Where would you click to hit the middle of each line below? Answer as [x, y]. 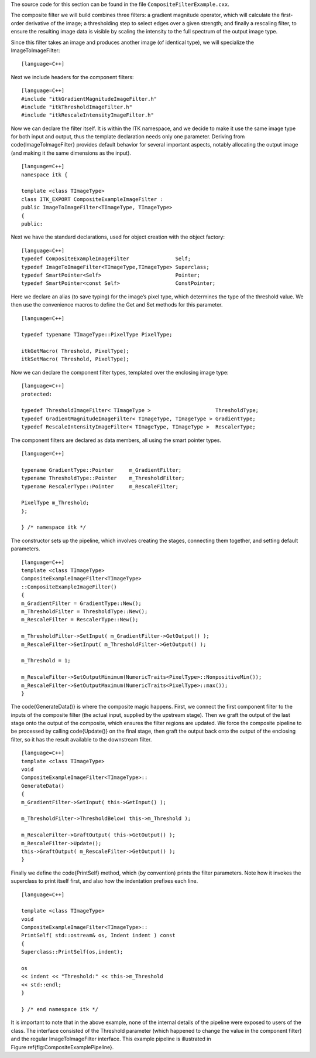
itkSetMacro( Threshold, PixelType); [75, 359]
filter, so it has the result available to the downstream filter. [81, 739]
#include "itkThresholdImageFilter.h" [77, 107]
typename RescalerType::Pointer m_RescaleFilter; [100, 486]
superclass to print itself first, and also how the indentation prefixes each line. [104, 881]
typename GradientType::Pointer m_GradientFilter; [102, 470]
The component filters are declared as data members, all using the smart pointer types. [116, 440]
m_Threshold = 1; [46, 661]
